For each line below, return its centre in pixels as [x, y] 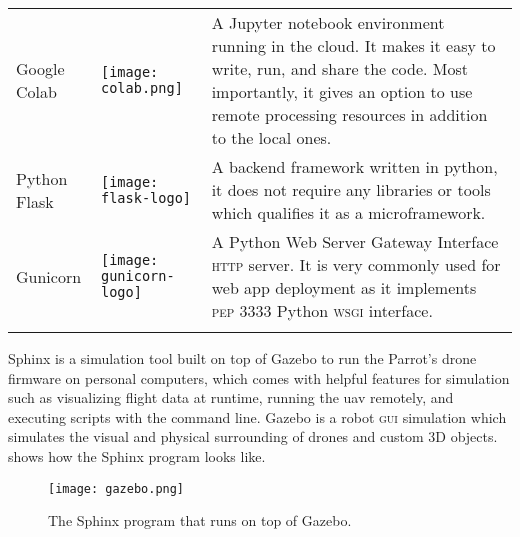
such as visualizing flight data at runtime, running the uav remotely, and [231, 397]
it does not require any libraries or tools [351, 189]
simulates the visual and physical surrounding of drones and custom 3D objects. [253, 436]
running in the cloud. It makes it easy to [353, 45]
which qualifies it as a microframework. [348, 212]
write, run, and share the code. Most [339, 68]
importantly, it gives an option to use [342, 91]
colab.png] [141, 88]
